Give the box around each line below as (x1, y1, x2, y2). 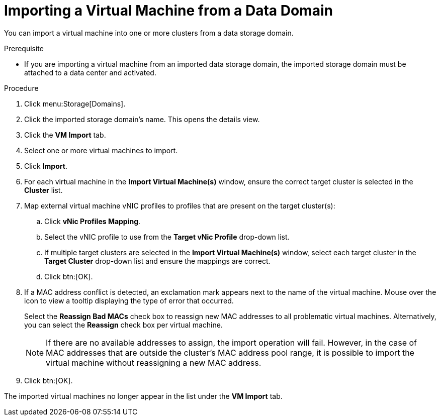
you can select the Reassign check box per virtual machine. (24, 320, 223, 329)
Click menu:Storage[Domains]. (24, 99, 126, 108)
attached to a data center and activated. (24, 68, 156, 77)
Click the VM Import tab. (24, 130, 106, 139)
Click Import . (24, 161, 67, 170)
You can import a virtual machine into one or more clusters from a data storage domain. (4, 28, 294, 37)
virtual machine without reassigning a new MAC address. (46, 357, 261, 368)
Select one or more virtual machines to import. (24, 146, 178, 155)
